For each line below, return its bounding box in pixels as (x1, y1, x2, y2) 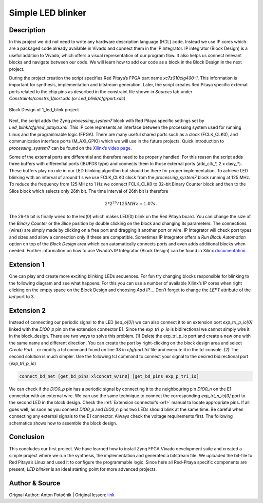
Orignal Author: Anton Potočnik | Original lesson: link (9, 492, 114, 498)
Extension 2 (9, 306, 46, 315)
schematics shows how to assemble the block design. (9, 420, 117, 426)
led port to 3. (9, 294, 35, 300)
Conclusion (9, 433, 45, 441)
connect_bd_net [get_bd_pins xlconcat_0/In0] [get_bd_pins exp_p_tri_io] (19, 373, 199, 379)
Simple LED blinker (9, 7, 87, 18)
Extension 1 (9, 261, 45, 269)
